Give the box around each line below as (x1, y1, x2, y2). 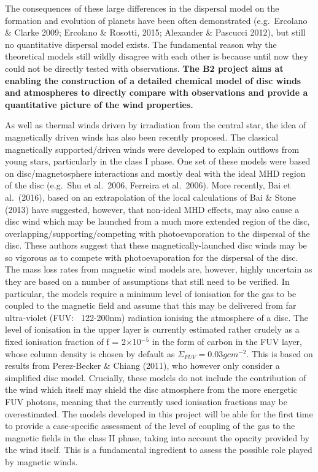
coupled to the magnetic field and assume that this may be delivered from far (5, 299, 297, 312)
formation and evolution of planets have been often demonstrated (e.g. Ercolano (5, 14, 308, 26)
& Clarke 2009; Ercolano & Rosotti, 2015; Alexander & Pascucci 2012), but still (5, 26, 306, 39)
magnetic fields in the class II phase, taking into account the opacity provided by (5, 431, 309, 444)
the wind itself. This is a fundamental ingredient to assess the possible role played (5, 443, 312, 456)
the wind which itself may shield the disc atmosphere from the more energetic (5, 383, 298, 396)
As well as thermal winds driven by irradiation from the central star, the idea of (5, 118, 306, 131)
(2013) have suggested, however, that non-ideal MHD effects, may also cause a (5, 203, 300, 215)
